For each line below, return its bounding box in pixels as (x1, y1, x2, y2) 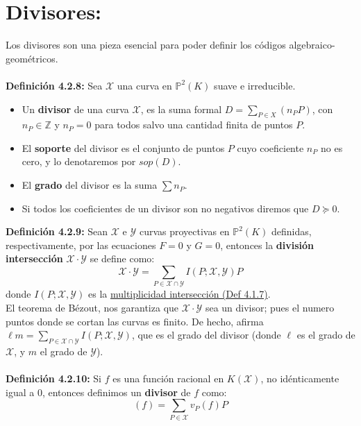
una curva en (117, 78, 172, 92)
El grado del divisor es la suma (22, 178, 158, 192)
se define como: (90, 251, 155, 266)
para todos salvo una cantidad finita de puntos (94, 117, 293, 132)
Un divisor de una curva (22, 101, 129, 116)
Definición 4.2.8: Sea (6, 78, 103, 92)
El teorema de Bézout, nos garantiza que (6, 300, 179, 314)
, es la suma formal (140, 101, 222, 116)
